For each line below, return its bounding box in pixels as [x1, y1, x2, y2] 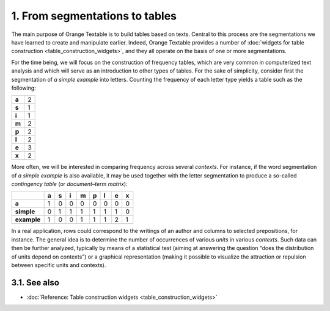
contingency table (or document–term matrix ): [11, 181, 128, 188]
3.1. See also [11, 277, 59, 288]
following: [11, 84, 36, 91]
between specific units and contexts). [11, 262, 106, 269]
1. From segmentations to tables [11, 9, 177, 23]
